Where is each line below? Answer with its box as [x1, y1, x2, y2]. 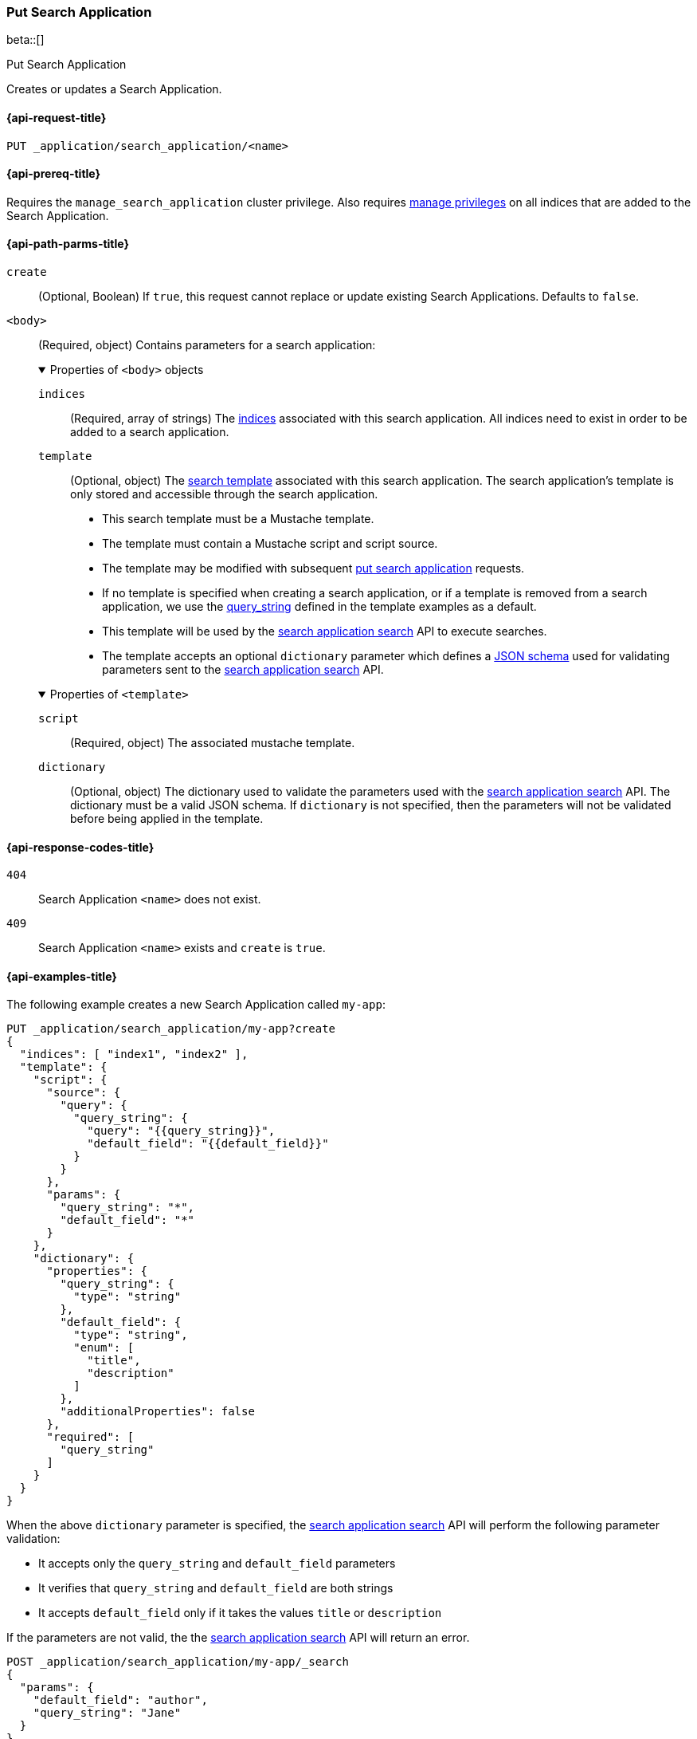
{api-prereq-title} [6, 167, 101, 181]
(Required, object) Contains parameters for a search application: [38, 338, 376, 352]
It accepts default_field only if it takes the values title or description [38, 1606, 442, 1620]
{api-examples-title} [6, 969, 117, 983]
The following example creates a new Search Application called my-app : [6, 997, 386, 1012]
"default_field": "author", [33, 1694, 208, 1707]
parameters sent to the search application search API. [102, 663, 384, 677]
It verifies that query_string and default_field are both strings [38, 1581, 394, 1595]
